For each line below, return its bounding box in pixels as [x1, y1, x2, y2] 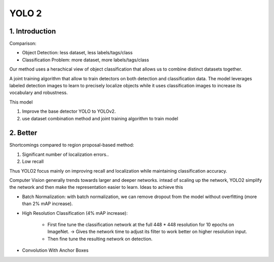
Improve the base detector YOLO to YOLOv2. [22, 108, 116, 114]
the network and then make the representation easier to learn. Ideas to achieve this [9, 184, 183, 190]
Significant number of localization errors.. [22, 151, 109, 157]
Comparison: [9, 41, 37, 47]
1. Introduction [9, 27, 56, 36]
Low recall [22, 158, 44, 165]
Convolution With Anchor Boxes [22, 247, 89, 253]
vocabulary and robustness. [9, 89, 68, 96]
